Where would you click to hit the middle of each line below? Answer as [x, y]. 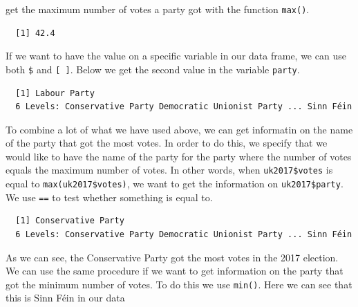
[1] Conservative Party [70, 221]
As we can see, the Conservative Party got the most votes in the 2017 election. [172, 257]
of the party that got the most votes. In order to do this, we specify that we [167, 143]
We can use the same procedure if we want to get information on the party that [175, 271]
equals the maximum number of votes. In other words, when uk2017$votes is [169, 170]
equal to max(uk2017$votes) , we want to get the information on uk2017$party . [175, 184]
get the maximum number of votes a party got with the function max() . [158, 9]
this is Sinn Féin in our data [65, 298]
